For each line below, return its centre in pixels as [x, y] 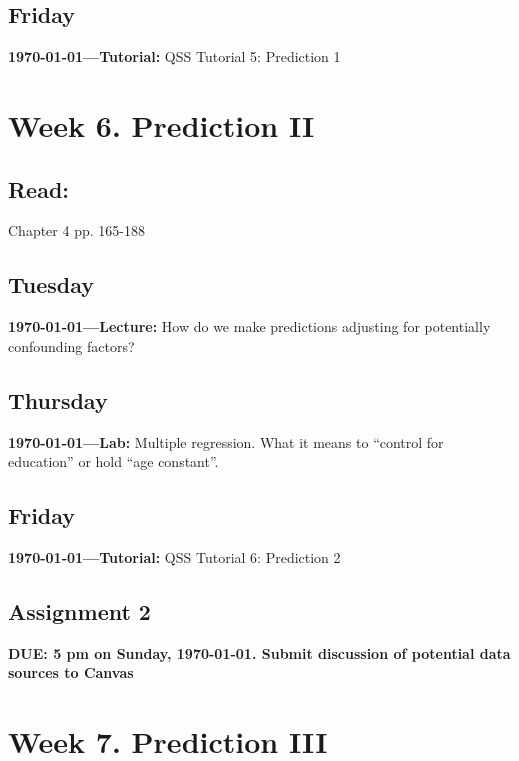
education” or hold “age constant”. [113, 461]
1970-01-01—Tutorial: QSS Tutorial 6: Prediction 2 [174, 556]
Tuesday [51, 284]
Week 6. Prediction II [161, 124]
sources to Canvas [71, 672]
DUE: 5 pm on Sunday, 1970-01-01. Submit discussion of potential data [259, 652]
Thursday [58, 399]
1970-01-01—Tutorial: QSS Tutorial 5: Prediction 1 [174, 56]
